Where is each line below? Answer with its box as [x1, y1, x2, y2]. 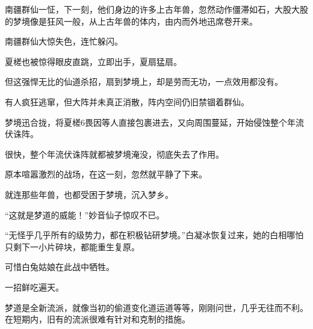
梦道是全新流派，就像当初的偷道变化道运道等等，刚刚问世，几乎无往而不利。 [5, 301, 308, 313]
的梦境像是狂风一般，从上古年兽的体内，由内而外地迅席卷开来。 [5, 14, 258, 27]
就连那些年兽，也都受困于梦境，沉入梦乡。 [5, 188, 173, 200]
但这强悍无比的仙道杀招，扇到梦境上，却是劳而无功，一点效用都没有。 [5, 75, 283, 88]
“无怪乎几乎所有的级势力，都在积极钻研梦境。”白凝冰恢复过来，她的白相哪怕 [5, 229, 304, 241]
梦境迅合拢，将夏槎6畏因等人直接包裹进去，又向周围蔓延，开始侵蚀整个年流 [5, 115, 304, 128]
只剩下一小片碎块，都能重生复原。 [5, 240, 140, 253]
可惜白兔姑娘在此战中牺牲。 [5, 260, 114, 273]
